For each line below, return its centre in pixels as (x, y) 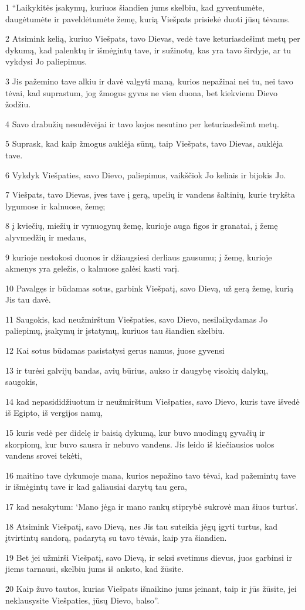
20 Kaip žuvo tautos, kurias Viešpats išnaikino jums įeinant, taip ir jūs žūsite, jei (151, 588)
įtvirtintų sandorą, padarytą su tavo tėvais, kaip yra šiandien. (116, 538)
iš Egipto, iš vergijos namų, (54, 413)
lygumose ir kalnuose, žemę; (55, 206)
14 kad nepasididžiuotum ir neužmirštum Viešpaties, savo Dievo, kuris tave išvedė (152, 401)
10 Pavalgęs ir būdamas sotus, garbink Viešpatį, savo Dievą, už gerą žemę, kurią (150, 288)
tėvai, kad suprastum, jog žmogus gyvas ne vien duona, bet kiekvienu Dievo (142, 92)
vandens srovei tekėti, (44, 455)
